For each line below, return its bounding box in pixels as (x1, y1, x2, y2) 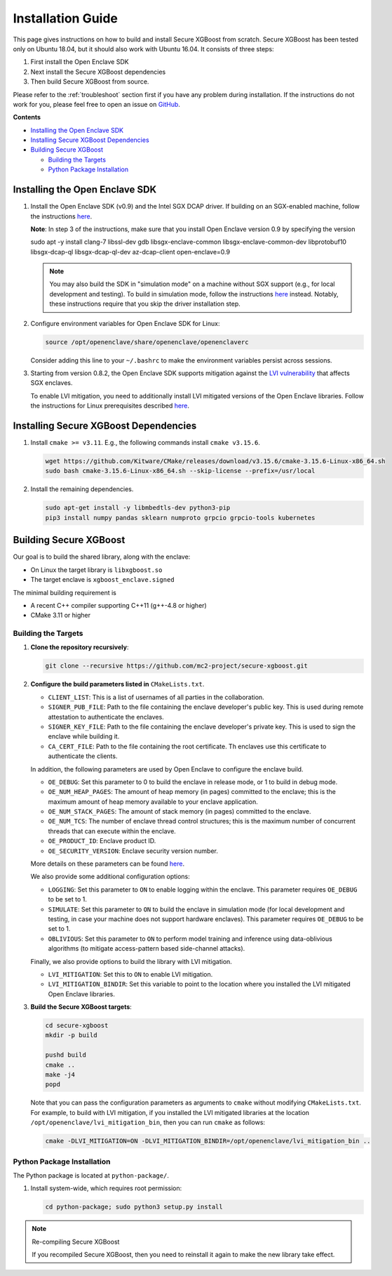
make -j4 (45, 1071, 76, 1079)
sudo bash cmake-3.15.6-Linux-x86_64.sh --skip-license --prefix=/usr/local (45, 467, 316, 475)
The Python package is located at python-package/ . (13, 1171, 170, 1180)
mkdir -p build (45, 1031, 97, 1039)
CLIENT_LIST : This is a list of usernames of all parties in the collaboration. (48, 693, 264, 701)
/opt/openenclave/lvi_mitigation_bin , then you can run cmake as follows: (30, 1118, 266, 1127)
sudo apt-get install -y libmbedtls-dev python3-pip (45, 504, 231, 512)
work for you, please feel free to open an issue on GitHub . (13, 100, 180, 108)
